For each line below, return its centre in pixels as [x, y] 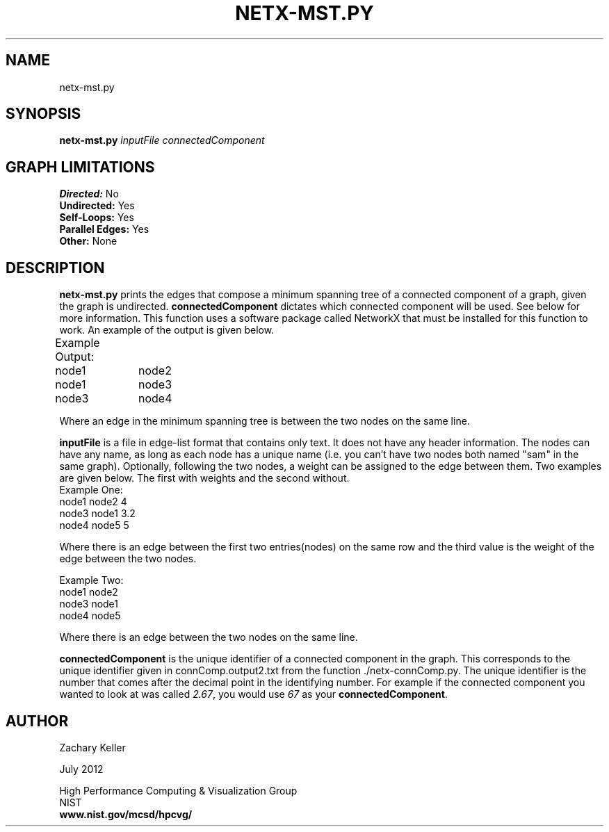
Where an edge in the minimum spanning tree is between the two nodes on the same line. [265, 421]
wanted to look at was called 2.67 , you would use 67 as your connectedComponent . [253, 694]
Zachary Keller [92, 747]
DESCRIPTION [55, 268]
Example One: [91, 490]
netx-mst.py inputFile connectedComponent [162, 140]
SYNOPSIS [43, 114]
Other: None [88, 241]
